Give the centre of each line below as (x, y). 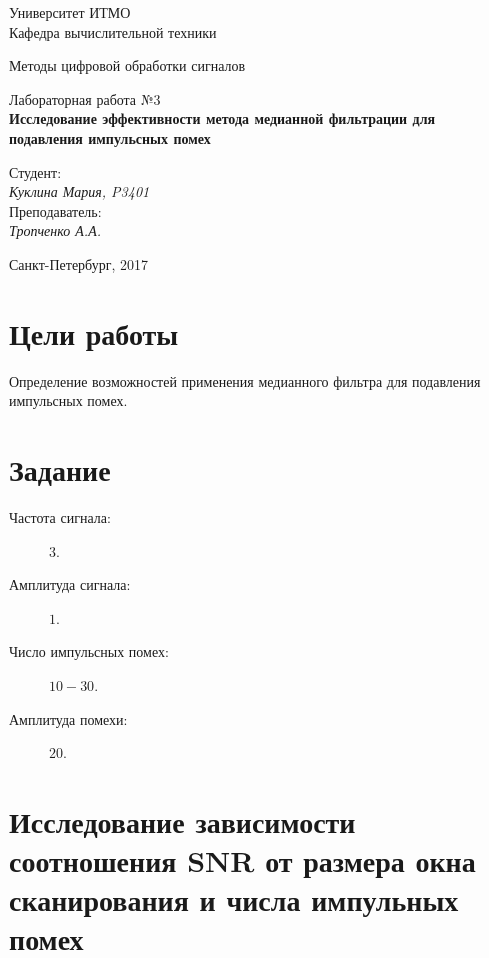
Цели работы (94, 332)
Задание (60, 469)
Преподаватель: (55, 210)
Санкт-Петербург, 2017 (78, 263)
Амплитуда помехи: (68, 718)
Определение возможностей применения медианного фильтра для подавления (245, 380)
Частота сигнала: (60, 516)
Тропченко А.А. (55, 230)
